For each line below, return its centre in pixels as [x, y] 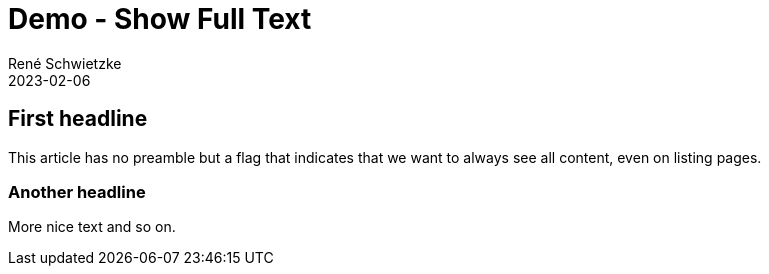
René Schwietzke [65, 63]
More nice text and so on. [92, 227]
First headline [78, 119]
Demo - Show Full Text [160, 19]
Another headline [77, 191]
